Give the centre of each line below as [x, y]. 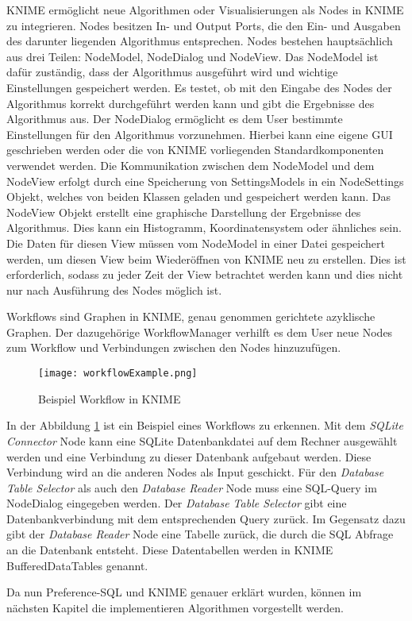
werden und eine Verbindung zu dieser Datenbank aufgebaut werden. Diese [189, 456]
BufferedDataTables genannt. [77, 565]
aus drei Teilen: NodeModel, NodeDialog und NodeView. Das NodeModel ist [193, 56]
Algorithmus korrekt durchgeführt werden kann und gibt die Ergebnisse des [191, 103]
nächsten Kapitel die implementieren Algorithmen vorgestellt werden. [175, 607]
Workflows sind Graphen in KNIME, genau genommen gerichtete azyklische [191, 316]
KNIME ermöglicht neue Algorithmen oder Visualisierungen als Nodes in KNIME [205, 10]
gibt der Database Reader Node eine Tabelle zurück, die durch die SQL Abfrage [200, 534]
